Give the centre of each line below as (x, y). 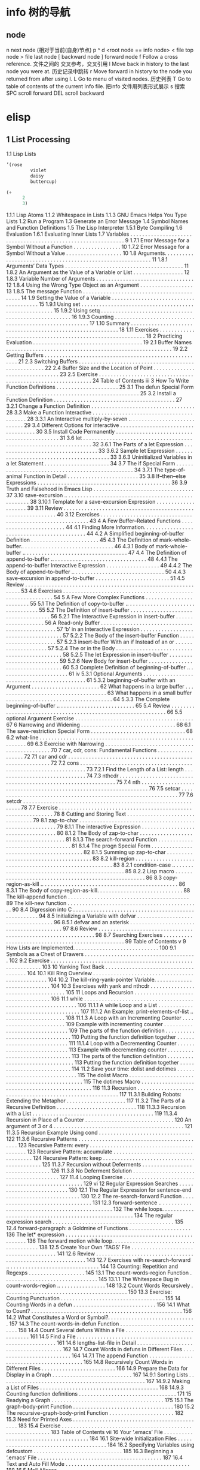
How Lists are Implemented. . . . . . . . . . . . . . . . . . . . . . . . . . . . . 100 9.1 (91, 948)
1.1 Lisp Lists (21, 154)
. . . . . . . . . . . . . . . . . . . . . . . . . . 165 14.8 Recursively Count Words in (90, 1362)
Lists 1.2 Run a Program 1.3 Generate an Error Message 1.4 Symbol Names (98, 221)
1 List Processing (38, 139)
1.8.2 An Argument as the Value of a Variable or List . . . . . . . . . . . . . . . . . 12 (98, 272)
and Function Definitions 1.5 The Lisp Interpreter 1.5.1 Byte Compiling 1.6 (95, 228)
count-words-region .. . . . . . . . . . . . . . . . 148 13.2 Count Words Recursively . (100, 1286)
